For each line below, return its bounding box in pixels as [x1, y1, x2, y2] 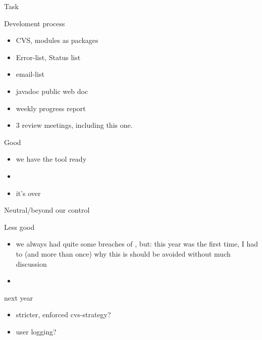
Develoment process [4, 18, 65, 28]
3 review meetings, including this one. [16, 120, 133, 130]
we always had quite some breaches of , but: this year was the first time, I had [16, 238, 258, 249]
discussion [16, 258, 47, 269]
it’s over [16, 187, 41, 198]
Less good [4, 221, 35, 232]
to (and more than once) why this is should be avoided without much [16, 248, 231, 259]
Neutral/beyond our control [4, 205, 90, 215]
